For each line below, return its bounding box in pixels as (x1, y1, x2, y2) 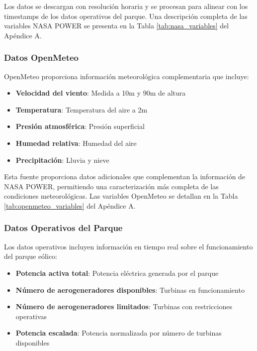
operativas (15, 311, 47, 321)
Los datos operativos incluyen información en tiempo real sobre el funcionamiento (4, 241, 253, 251)
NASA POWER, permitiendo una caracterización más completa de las (4, 181, 219, 191)
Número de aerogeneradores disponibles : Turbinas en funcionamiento (15, 284, 245, 295)
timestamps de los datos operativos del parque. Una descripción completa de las (4, 10, 248, 21)
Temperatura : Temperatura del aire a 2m (15, 104, 148, 115)
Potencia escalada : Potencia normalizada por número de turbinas (15, 328, 222, 338)
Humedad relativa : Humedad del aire (15, 137, 137, 148)
